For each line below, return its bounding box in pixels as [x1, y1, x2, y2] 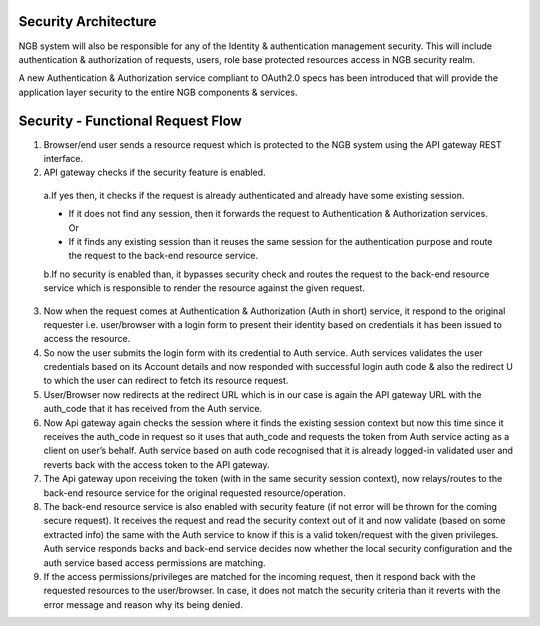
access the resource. [43, 333, 131, 345]
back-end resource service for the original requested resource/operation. [43, 486, 346, 499]
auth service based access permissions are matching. [43, 556, 266, 569]
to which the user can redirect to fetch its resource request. [43, 375, 289, 387]
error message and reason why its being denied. [43, 598, 244, 610]
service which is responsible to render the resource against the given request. [43, 282, 365, 294]
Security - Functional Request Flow [18, 112, 242, 129]
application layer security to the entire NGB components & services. [18, 86, 298, 98]
